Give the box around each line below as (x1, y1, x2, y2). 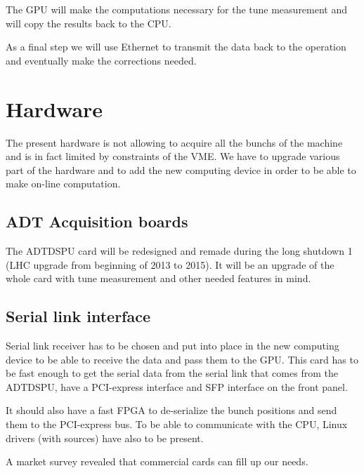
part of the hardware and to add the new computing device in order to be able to (6, 162, 356, 177)
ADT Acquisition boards (6, 211, 188, 232)
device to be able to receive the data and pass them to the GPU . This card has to (6, 352, 358, 366)
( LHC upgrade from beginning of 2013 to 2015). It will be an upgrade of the (6, 257, 334, 272)
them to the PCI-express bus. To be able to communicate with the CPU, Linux (6, 417, 348, 432)
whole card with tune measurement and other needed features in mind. (6, 271, 311, 286)
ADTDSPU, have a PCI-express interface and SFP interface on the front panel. (6, 379, 348, 394)
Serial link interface (6, 305, 150, 327)
